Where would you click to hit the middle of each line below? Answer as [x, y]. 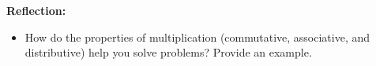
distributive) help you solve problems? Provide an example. [168, 52]
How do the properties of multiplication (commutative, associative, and [197, 37]
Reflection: [36, 10]
